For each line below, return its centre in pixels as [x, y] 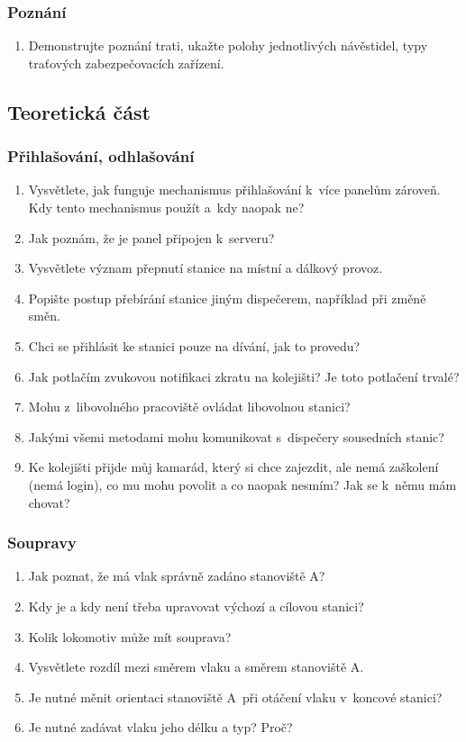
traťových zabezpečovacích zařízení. [126, 63]
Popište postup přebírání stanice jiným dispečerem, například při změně [227, 298]
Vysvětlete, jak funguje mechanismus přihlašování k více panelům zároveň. [234, 190]
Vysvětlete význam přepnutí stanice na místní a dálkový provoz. [206, 268]
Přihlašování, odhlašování [101, 156]
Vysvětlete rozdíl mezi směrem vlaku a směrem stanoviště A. [196, 667]
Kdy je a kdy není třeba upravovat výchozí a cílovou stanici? [196, 606]
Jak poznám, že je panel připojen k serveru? [151, 237]
